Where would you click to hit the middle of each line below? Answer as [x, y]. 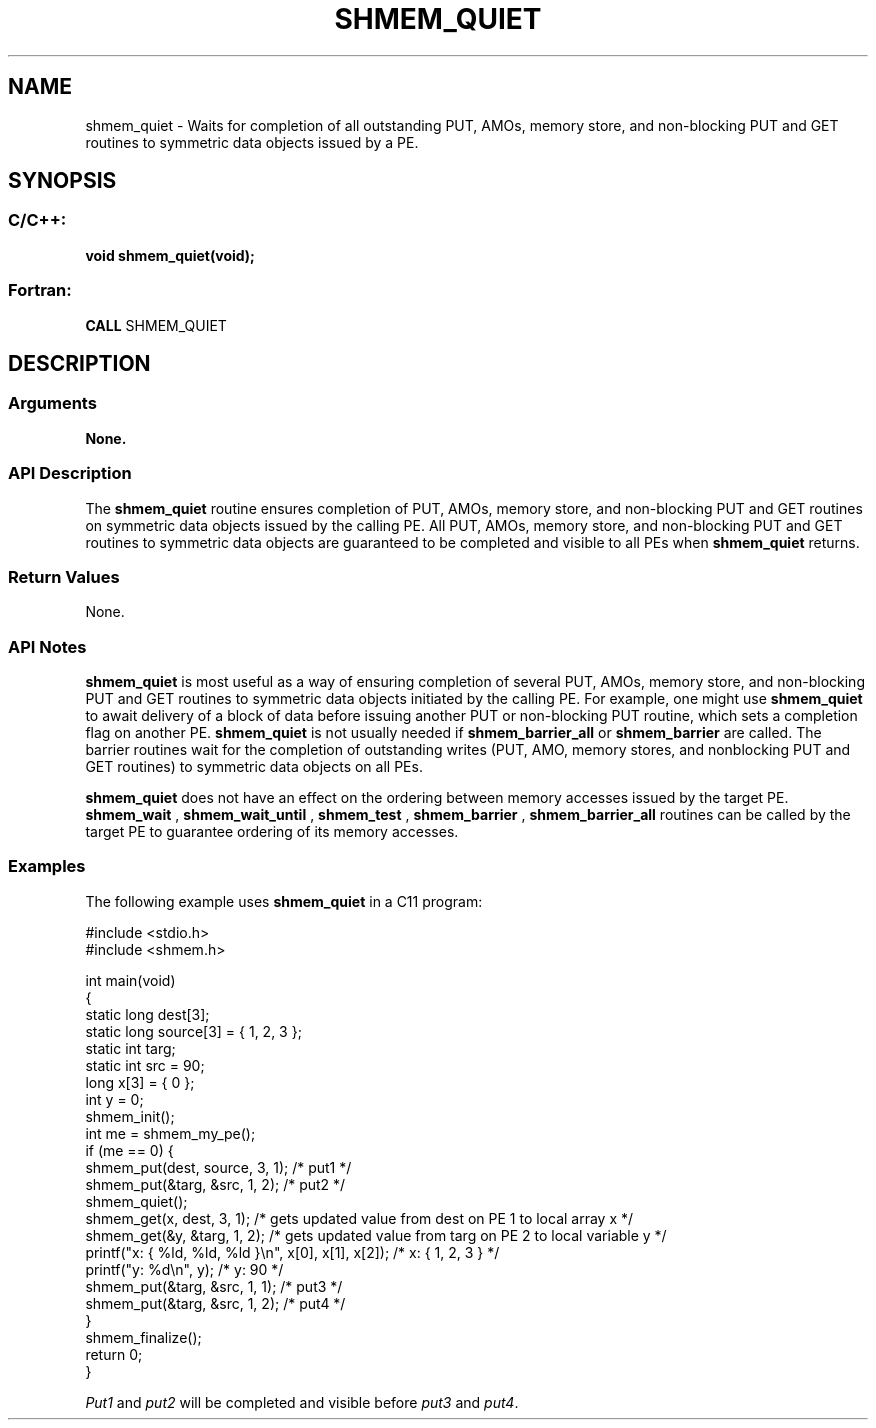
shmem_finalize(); [143, 1337]
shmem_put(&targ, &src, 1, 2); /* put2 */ [215, 1184]
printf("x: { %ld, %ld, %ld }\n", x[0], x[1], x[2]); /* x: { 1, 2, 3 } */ [292, 1252]
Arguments [52, 403]
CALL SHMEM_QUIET [156, 325]
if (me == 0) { [129, 1150]
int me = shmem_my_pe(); [170, 1133]
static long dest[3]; [147, 1014]
